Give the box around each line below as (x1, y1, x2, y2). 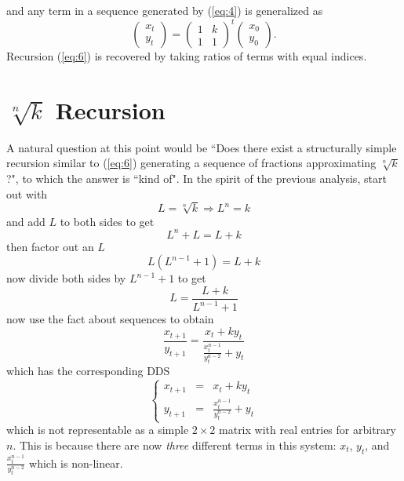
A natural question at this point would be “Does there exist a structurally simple (6, 139, 397, 155)
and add (6, 213, 45, 229)
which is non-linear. (29, 454, 123, 471)
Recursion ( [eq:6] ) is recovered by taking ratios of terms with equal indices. (6, 48, 367, 64)
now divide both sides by (6, 270, 126, 286)
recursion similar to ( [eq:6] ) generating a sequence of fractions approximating (6, 155, 377, 171)
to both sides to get (60, 213, 155, 229)
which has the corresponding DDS (6, 363, 170, 379)
